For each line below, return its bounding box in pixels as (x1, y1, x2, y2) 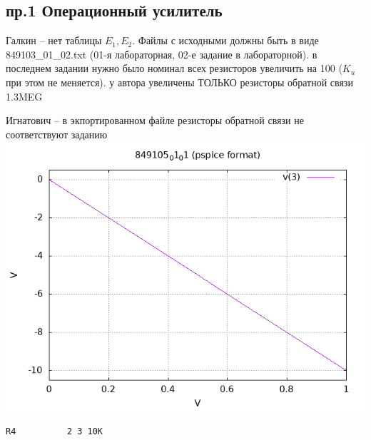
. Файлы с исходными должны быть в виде (132, 33, 319, 48)
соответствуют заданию (6, 126, 108, 141)
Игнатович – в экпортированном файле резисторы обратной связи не (6, 113, 304, 128)
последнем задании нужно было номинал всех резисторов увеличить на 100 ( (6, 61, 342, 76)
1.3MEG (6, 88, 43, 103)
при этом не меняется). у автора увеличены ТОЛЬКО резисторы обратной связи (6, 74, 353, 89)
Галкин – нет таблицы (6, 33, 102, 48)
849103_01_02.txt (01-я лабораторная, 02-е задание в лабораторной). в (6, 46, 317, 61)
